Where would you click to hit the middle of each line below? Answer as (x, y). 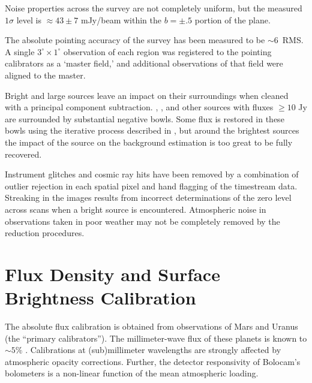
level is (29, 19)
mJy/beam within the (121, 19)
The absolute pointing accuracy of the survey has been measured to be (135, 40)
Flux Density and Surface (112, 274)
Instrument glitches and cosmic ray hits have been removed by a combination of (152, 174)
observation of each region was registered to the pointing (168, 51)
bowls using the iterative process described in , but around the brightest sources (152, 130)
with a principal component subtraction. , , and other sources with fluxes (139, 107)
